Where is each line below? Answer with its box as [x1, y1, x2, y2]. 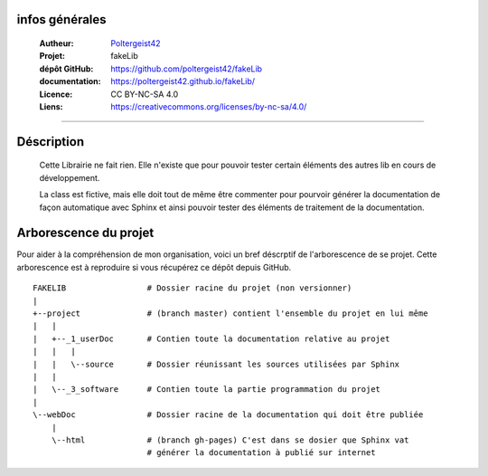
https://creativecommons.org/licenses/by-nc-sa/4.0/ [110, 100, 307, 112]
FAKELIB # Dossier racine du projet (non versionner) [33, 283, 352, 293]
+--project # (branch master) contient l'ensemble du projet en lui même [33, 309, 428, 319]
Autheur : [39, 38, 74, 49]
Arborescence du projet [16, 225, 155, 241]
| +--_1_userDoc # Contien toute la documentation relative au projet [33, 333, 390, 344]
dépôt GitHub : [39, 63, 94, 74]
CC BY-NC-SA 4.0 [110, 89, 179, 100]
